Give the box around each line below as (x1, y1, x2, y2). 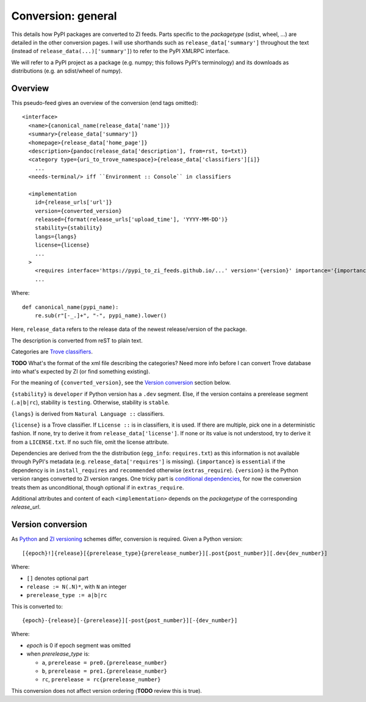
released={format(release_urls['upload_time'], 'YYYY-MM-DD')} (34, 216, 228, 223)
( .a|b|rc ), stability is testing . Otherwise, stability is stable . (11, 399, 170, 406)
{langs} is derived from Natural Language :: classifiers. (11, 410, 165, 418)
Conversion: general (11, 9, 117, 23)
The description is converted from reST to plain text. (11, 336, 143, 344)
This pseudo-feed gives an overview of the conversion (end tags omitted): (11, 100, 198, 107)
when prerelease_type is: (26, 650, 90, 657)
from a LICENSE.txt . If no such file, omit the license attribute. (11, 438, 169, 446)
